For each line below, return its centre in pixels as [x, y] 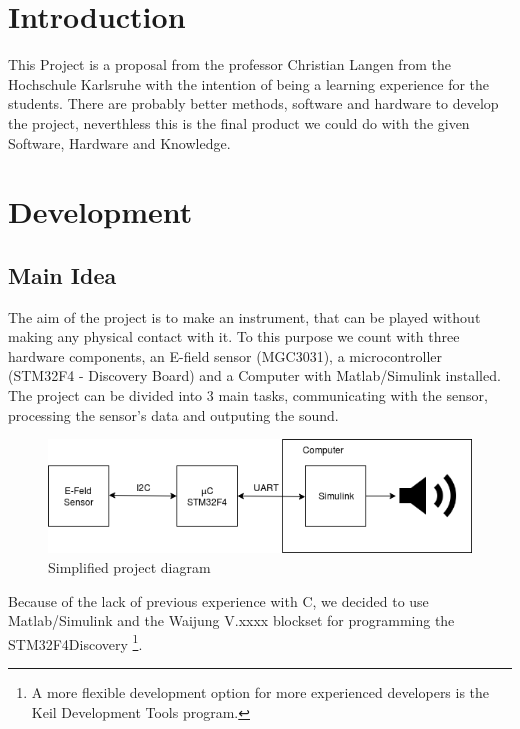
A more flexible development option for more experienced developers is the [260, 691]
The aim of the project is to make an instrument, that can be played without [244, 316]
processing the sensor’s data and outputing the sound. [173, 414]
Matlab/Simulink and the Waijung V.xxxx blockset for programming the [231, 620]
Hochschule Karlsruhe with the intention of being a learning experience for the [249, 83]
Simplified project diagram [129, 566]
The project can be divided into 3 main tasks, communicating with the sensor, [248, 395]
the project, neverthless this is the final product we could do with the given [239, 122]
